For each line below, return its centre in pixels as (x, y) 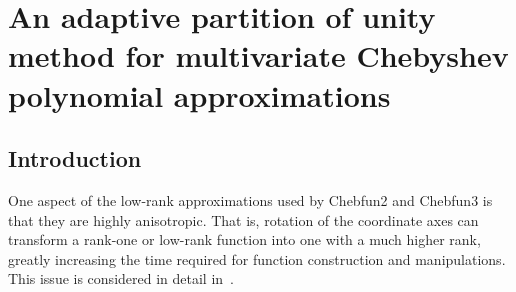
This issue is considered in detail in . (121, 278)
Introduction (75, 158)
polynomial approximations (199, 94)
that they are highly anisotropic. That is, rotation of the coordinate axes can (243, 219)
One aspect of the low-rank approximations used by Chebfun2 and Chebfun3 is (250, 199)
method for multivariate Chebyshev (258, 55)
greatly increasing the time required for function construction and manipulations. (257, 258)
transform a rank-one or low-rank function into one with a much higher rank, (244, 239)
